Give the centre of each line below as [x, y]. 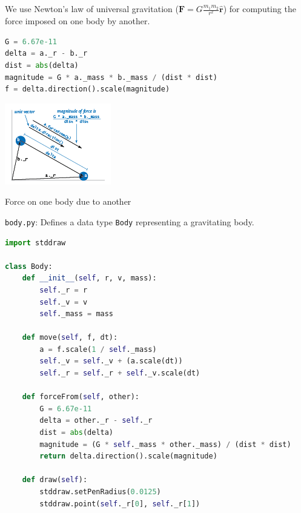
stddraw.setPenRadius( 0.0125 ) [100, 492]
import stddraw [35, 243]
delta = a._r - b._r [46, 54]
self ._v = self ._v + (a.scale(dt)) [111, 361]
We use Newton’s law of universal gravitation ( [92, 8]
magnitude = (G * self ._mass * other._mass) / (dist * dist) [165, 444]
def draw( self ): [55, 480]
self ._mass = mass [77, 314]
